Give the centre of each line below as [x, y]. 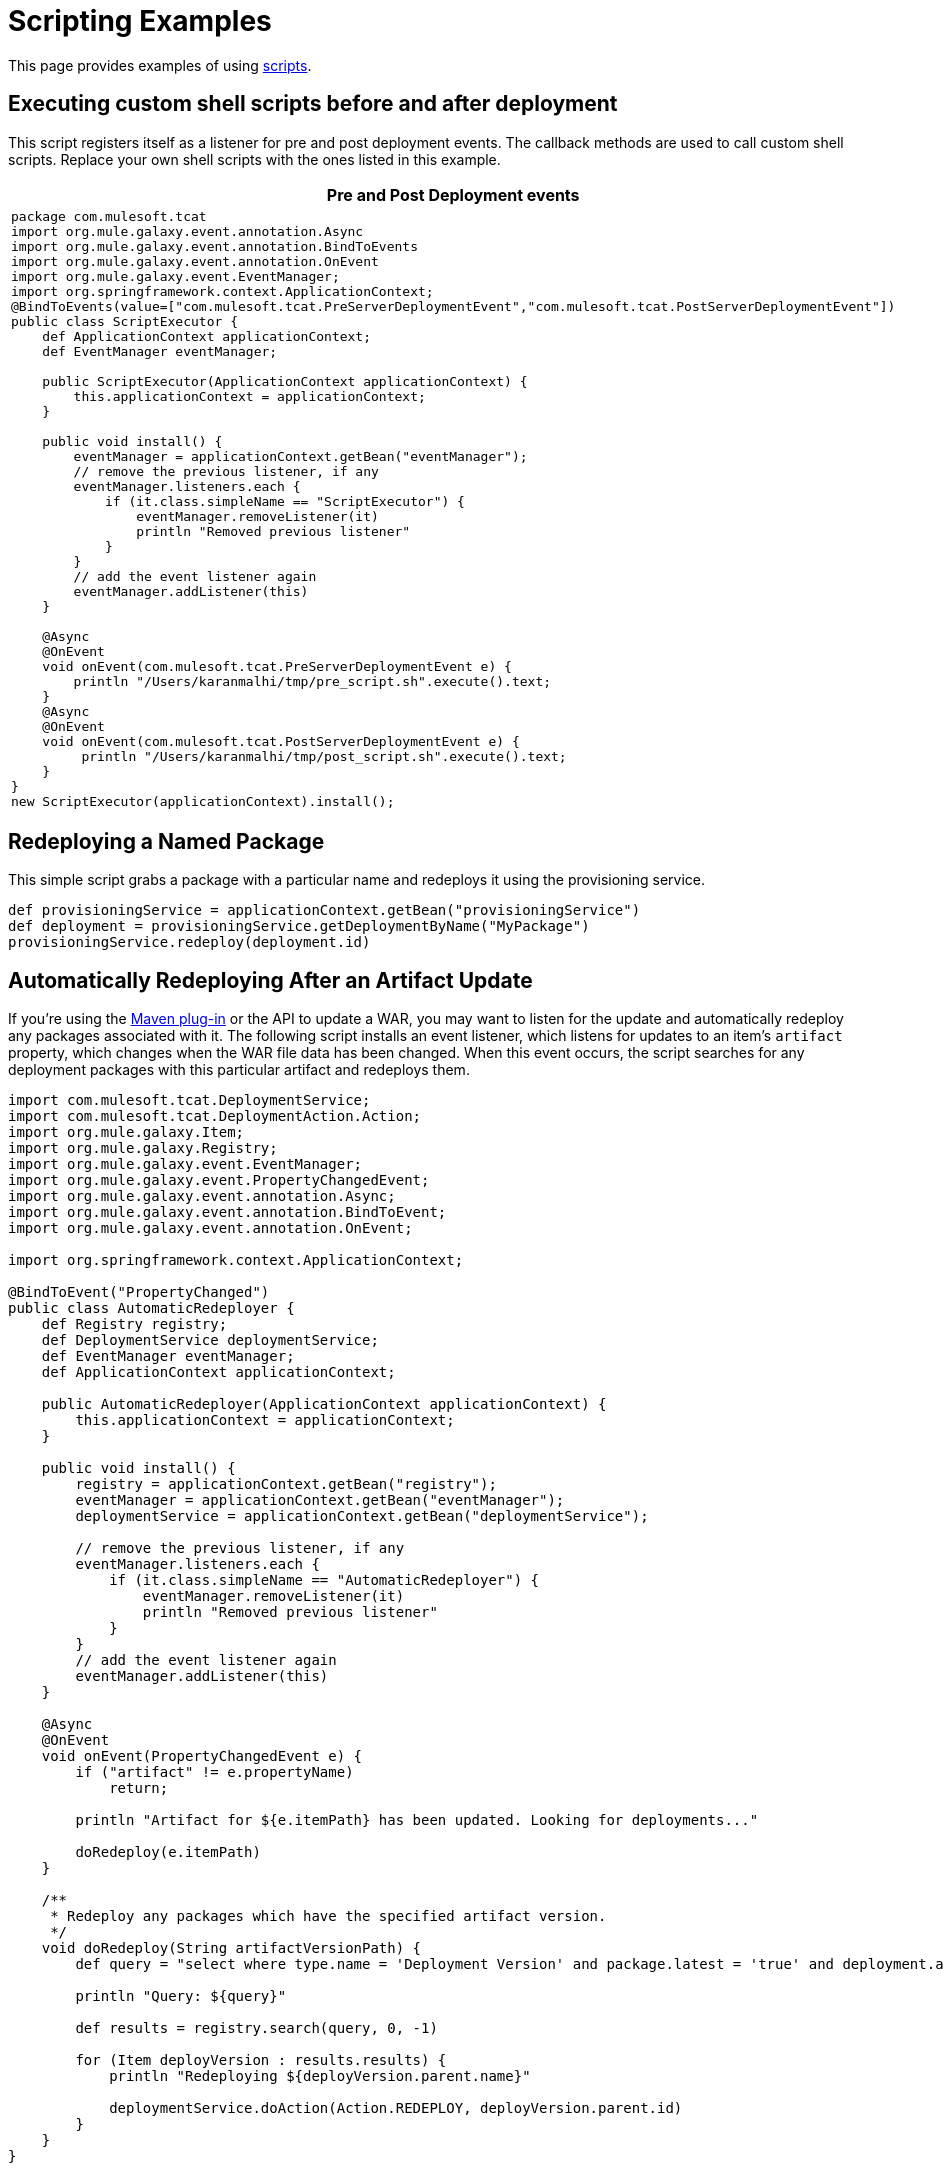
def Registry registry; [134, 1324]
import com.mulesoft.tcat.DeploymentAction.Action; [215, 1116]
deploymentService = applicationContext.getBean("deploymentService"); [362, 1516]
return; [139, 1788]
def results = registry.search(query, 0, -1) [256, 2028]
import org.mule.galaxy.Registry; [143, 1148]
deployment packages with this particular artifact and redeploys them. [239, 1070]
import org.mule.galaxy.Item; [126, 1132]
